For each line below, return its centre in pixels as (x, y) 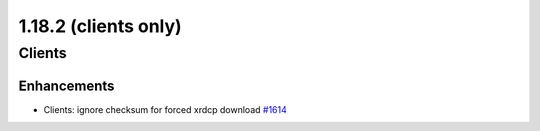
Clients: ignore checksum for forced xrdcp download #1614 (165, 109)
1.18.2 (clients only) (100, 26)
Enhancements (66, 85)
